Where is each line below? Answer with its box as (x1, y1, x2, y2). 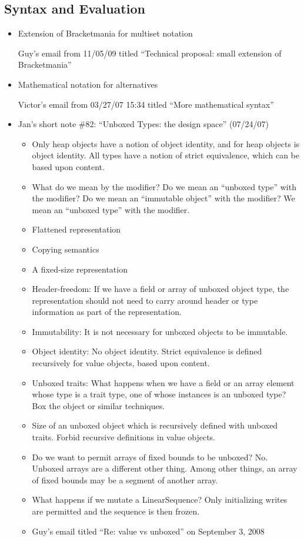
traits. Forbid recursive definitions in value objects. (32, 431, 216, 443)
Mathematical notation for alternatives (18, 78, 158, 90)
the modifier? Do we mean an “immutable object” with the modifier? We (32, 192, 295, 204)
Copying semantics (32, 243, 99, 255)
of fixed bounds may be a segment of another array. (32, 473, 218, 486)
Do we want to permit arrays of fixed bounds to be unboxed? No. (32, 450, 268, 463)
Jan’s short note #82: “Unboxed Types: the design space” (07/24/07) (18, 118, 269, 130)
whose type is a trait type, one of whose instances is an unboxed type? (32, 388, 286, 400)
